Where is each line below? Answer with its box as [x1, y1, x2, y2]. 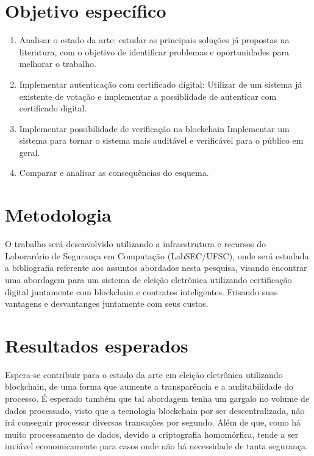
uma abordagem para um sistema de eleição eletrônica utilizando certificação [5, 273, 292, 286]
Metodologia [5, 202, 112, 227]
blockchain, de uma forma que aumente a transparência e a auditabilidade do [5, 380, 294, 393]
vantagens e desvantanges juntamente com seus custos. [5, 297, 209, 310]
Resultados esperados [5, 332, 188, 357]
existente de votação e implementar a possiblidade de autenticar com [19, 89, 277, 102]
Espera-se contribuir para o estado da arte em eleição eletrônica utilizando [5, 368, 283, 381]
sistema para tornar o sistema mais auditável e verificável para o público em [19, 134, 304, 147]
